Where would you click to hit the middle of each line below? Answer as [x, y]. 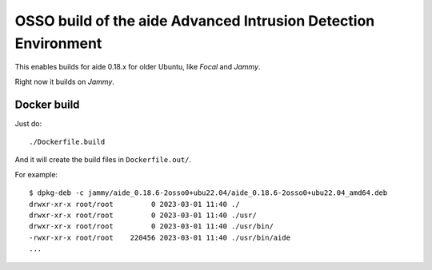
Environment [58, 43]
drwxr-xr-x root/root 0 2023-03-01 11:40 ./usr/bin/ [151, 226]
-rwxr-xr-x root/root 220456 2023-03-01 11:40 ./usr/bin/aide [160, 237]
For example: [36, 174]
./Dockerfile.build [67, 142]
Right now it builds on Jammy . [65, 81]
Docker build [47, 104]
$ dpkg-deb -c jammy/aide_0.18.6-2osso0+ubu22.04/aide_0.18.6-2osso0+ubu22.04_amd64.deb [208, 193]
